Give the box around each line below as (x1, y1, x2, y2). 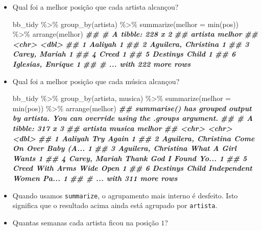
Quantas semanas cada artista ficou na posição (12, 217, 159, 227)
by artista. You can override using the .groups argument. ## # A (12, 113, 253, 123)
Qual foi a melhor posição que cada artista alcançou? (12, 2, 179, 12)
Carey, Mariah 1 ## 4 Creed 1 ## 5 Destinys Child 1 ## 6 (12, 48, 236, 59)
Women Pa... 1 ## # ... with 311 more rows (12, 172, 178, 183)
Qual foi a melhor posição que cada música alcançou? (12, 75, 180, 86)
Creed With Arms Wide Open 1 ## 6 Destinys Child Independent (12, 163, 252, 173)
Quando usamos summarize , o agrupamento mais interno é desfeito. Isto (12, 190, 238, 200)
